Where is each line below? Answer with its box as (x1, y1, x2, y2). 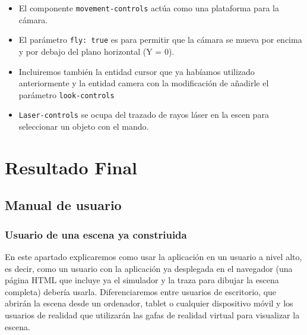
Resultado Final (5, 155, 138, 179)
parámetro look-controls (18, 88, 115, 101)
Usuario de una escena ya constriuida (5, 227, 187, 242)
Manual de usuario (5, 196, 122, 214)
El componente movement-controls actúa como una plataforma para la (18, 2, 279, 14)
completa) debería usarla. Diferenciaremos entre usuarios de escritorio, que (5, 285, 277, 298)
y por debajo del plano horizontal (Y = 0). (18, 45, 175, 57)
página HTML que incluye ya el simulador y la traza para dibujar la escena (5, 274, 279, 286)
